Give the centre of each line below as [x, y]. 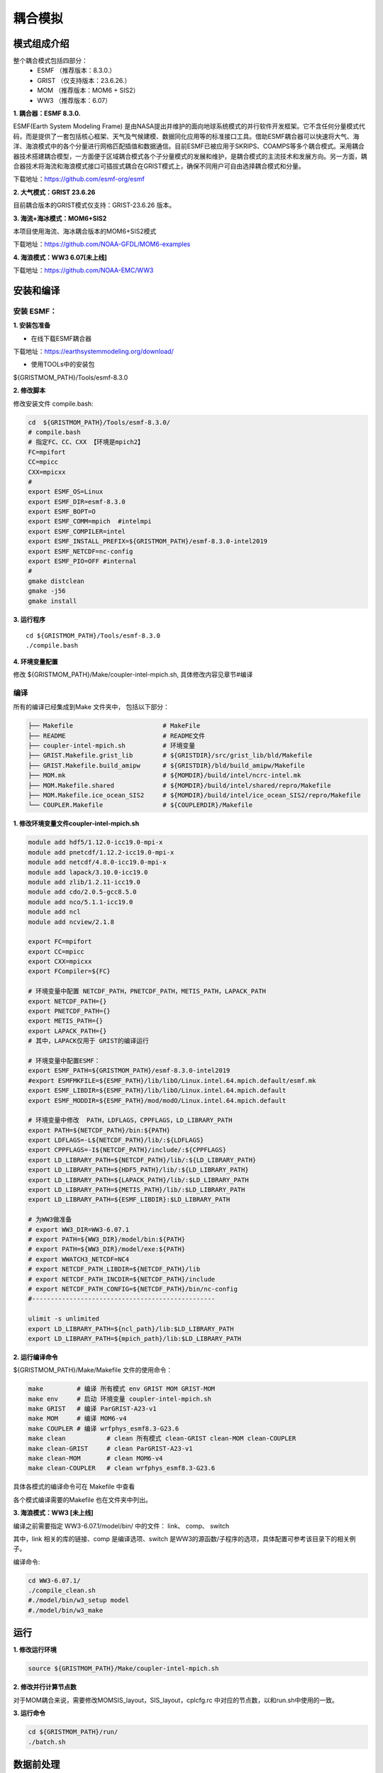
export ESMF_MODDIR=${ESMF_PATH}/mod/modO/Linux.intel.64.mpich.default [157, 1100]
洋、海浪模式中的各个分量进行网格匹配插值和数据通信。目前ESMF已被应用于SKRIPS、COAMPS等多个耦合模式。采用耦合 [189, 146]
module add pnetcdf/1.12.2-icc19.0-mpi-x [101, 852]
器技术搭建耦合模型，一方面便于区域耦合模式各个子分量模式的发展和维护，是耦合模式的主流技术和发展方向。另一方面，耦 [190, 156]
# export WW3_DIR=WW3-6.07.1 [79, 1229]
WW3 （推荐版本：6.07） [74, 100]
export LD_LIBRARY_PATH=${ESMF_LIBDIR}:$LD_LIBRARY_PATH [129, 1200]
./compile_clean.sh [62, 1591]
